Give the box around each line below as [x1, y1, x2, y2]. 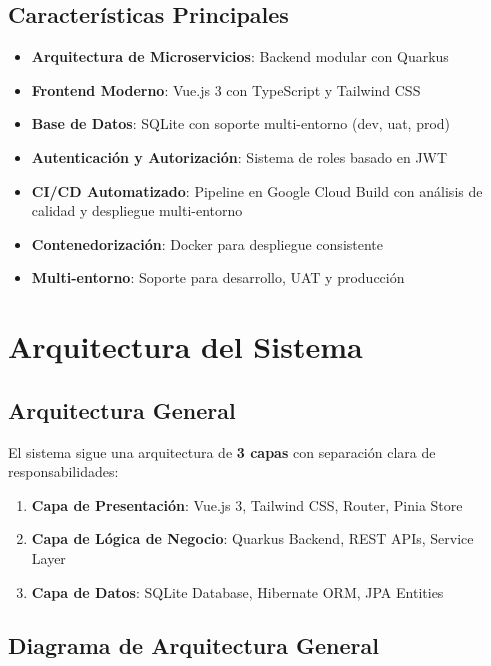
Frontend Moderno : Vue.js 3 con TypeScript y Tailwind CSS [31, 79, 421, 100]
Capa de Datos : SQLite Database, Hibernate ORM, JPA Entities [31, 581, 444, 602]
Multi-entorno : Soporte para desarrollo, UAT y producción [31, 267, 405, 288]
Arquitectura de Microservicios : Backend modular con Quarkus [31, 46, 449, 67]
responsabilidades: [8, 461, 119, 482]
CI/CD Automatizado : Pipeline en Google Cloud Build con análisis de [31, 180, 483, 201]
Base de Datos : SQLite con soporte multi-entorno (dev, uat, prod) [31, 113, 451, 134]
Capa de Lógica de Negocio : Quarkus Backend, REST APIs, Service [31, 528, 474, 549]
